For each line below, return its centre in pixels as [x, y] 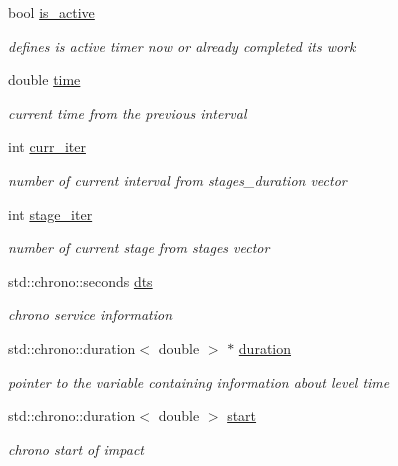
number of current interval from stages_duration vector [177, 179]
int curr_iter [47, 146]
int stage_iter [50, 213]
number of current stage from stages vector [139, 247]
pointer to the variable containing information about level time [199, 381]
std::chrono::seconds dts [80, 280]
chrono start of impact [76, 448]
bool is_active [51, 12]
